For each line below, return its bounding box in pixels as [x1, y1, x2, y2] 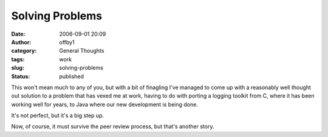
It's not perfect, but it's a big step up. [11, 112, 104, 119]
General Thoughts [59, 47, 104, 55]
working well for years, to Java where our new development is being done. [11, 101, 199, 108]
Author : [11, 38, 32, 45]
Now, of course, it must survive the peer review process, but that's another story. [11, 123, 214, 130]
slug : [11, 64, 24, 72]
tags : [11, 55, 25, 63]
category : [11, 47, 37, 55]
